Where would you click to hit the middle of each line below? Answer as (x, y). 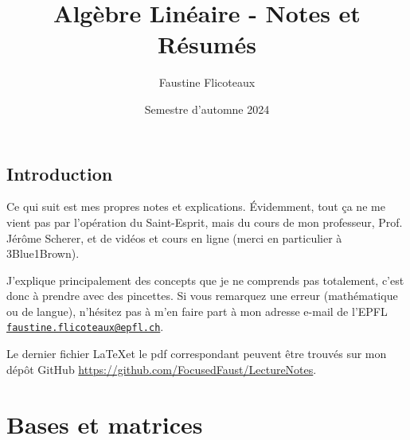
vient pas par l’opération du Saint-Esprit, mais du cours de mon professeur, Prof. (205, 222)
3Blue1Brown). (43, 253)
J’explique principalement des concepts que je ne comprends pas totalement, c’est (205, 280)
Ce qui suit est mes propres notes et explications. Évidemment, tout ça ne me (196, 206)
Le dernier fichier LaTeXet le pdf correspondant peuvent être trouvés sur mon (197, 354)
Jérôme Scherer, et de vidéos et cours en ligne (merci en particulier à (174, 238)
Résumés (207, 44)
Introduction (60, 173)
